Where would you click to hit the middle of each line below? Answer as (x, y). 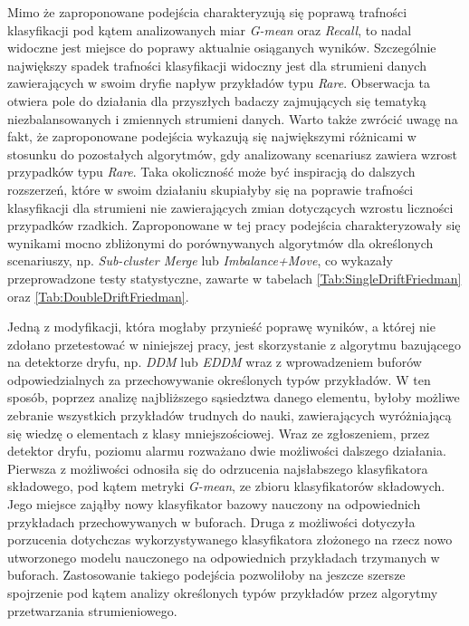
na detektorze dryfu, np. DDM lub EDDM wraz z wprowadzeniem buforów (215, 362)
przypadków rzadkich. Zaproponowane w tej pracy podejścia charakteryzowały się (234, 225)
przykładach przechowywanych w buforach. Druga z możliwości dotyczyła (211, 521)
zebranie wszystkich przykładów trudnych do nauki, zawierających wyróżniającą (230, 415)
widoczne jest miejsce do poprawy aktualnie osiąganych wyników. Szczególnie (222, 48)
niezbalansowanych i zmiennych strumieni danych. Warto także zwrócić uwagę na (233, 118)
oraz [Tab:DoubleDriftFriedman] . (98, 296)
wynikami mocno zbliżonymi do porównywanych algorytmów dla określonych (220, 242)
